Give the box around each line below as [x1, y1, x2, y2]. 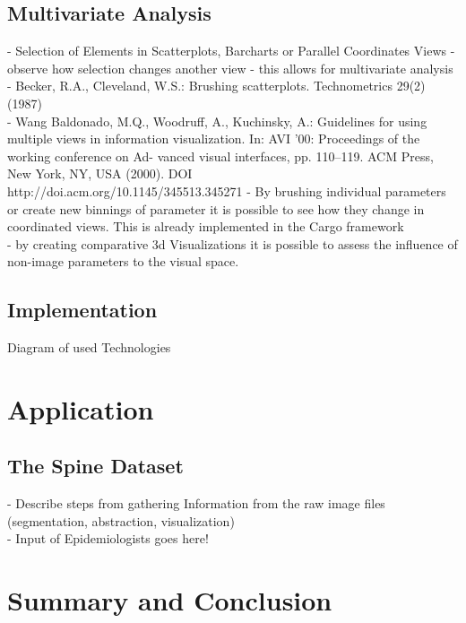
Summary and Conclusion [7, 582, 332, 619]
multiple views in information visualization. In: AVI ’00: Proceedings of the [7, 129, 420, 148]
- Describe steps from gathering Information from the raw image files [7, 494, 385, 513]
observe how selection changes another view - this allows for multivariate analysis [7, 58, 453, 77]
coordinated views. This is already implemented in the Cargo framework [7, 217, 404, 236]
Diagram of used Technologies [7, 338, 171, 357]
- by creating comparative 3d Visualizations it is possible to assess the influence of [7, 234, 458, 253]
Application [7, 390, 154, 427]
